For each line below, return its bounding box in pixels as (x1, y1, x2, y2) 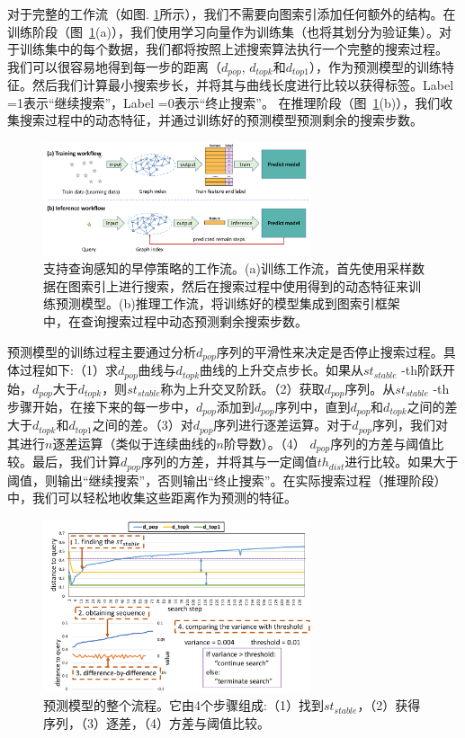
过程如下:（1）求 (19, 360, 118, 379)
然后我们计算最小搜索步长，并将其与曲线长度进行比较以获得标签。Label (31, 76, 454, 94)
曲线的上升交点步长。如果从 (200, 360, 364, 379)
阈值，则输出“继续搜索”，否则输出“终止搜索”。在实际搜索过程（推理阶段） (7, 470, 447, 489)
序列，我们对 (372, 415, 449, 434)
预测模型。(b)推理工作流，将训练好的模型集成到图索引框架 (55, 294, 400, 313)
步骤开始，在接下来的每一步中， (7, 397, 196, 415)
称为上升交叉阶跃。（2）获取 (160, 378, 325, 397)
